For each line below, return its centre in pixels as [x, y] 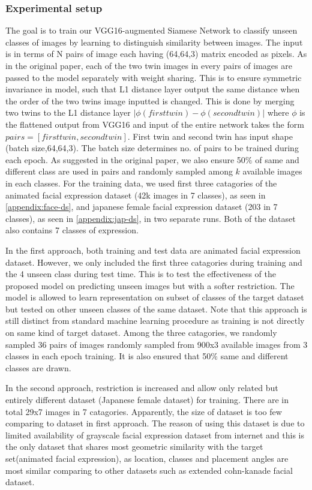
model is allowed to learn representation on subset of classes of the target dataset [155, 297]
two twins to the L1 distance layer [68, 112]
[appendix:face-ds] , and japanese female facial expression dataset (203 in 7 [142, 207]
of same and [277, 159]
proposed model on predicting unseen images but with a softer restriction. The [150, 285]
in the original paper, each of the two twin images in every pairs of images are [149, 65]
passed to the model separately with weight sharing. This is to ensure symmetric [154, 77]
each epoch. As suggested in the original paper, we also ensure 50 [125, 159]
